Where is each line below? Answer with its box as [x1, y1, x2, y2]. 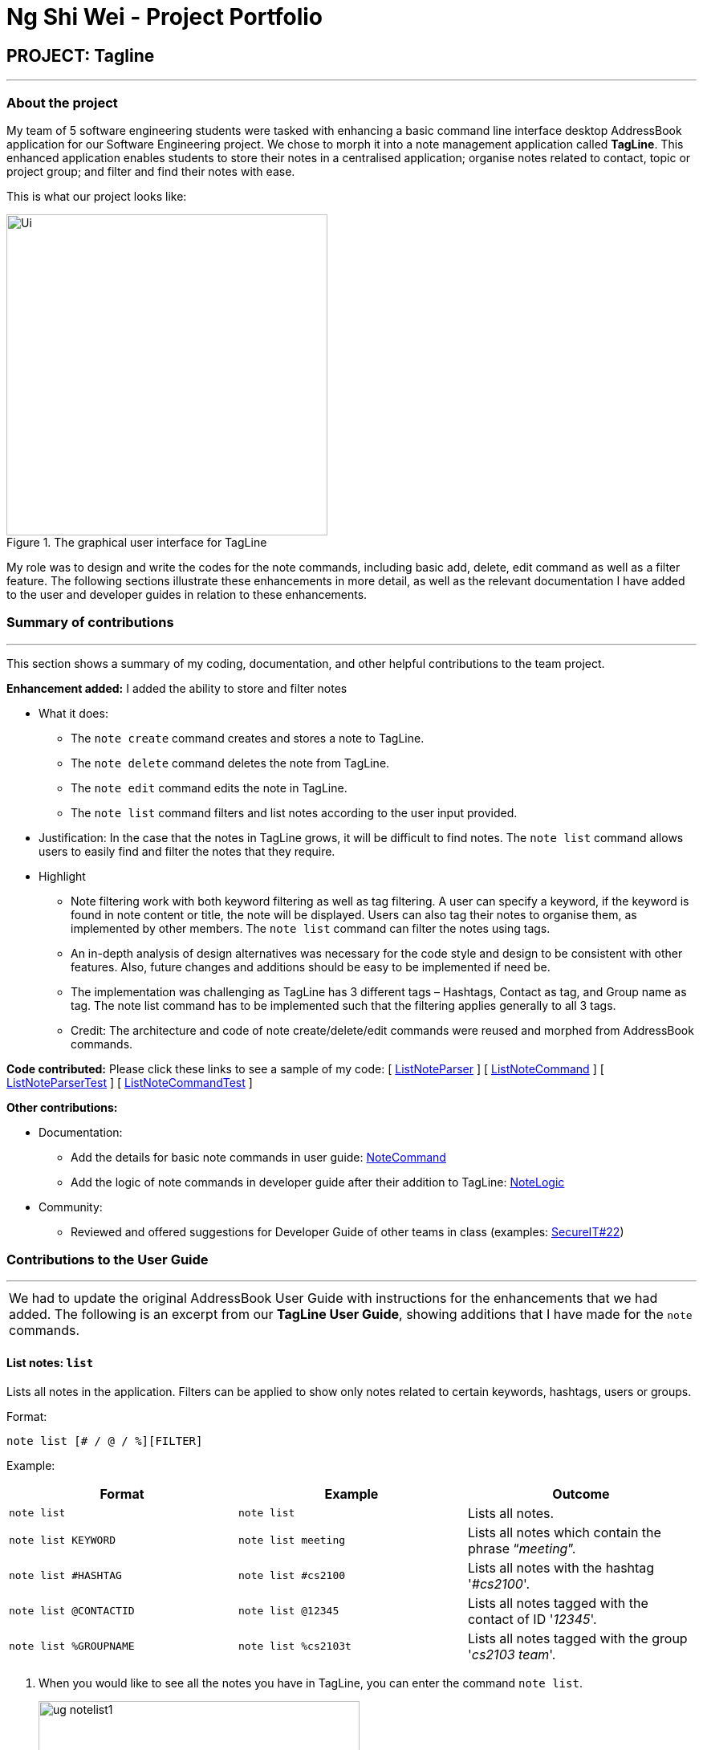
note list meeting [238, 1534, 346, 1547]
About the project [6, 94, 118, 111]
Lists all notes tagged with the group [467, 1630, 688, 1646]
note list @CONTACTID [9, 1605, 135, 1618]
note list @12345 [238, 1605, 339, 1618]
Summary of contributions [6, 614, 174, 631]
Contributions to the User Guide [6, 1251, 209, 1268]
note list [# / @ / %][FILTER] [6, 1434, 203, 1447]
